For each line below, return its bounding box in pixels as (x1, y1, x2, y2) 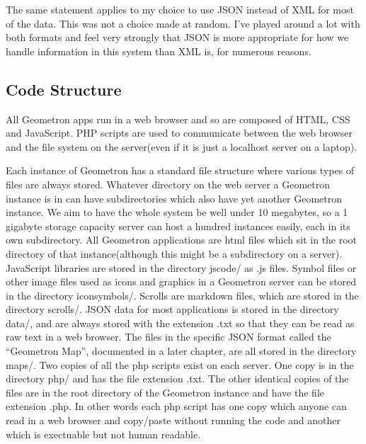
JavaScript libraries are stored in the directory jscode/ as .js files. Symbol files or (6, 260, 357, 275)
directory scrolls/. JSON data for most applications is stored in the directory (6, 302, 339, 317)
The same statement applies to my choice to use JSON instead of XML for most (6, 2, 354, 16)
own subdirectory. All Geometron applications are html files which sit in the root (6, 232, 358, 247)
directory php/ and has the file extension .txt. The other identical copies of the (6, 371, 349, 386)
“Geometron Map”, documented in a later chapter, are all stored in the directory (6, 343, 357, 358)
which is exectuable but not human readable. (6, 426, 201, 441)
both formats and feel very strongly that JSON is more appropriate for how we (6, 30, 349, 45)
